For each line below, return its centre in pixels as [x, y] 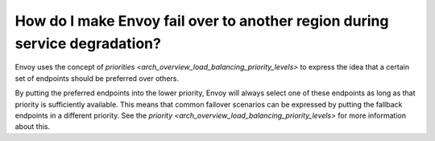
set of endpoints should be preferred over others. [97, 78]
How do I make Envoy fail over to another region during [202, 21]
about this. [33, 127]
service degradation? [88, 43]
